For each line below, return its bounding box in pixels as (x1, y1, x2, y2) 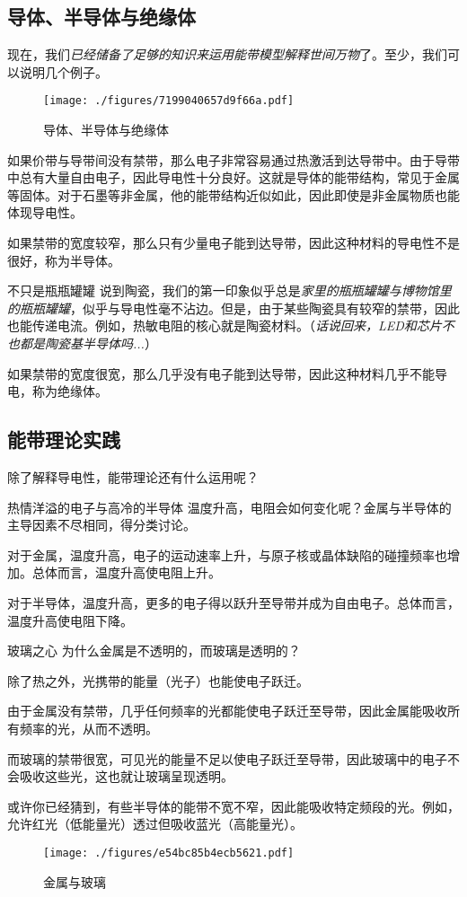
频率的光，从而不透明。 (19, 718, 158, 737)
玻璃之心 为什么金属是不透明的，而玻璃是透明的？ (7, 641, 301, 660)
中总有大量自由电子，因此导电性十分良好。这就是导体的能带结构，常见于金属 (7, 168, 460, 187)
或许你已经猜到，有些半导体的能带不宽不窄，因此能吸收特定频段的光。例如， (7, 796, 460, 815)
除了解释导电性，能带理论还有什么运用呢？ (7, 467, 259, 486)
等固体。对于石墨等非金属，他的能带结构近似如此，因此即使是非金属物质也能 (7, 185, 460, 204)
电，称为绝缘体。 (7, 382, 108, 400)
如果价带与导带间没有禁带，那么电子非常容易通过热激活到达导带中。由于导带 (7, 150, 460, 169)
